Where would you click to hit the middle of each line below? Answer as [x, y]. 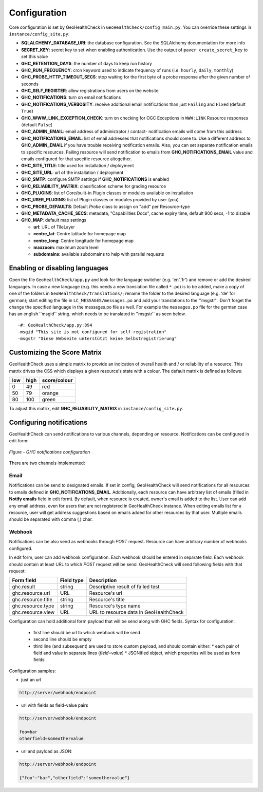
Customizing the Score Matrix [55, 352]
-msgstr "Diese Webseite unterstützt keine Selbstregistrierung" [97, 339]
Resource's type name [115, 606]
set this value [35, 57]
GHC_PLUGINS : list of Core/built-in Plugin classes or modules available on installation [107, 193]
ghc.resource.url [31, 593]
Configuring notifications [48, 422]
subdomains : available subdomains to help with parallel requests [99, 254]
